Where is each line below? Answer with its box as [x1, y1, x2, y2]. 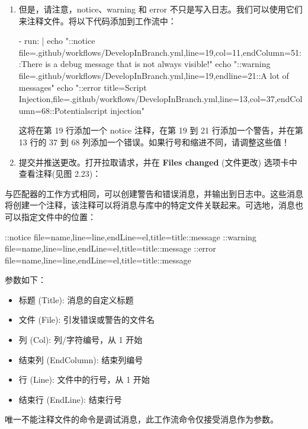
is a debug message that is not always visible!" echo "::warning [45, 58, 271, 70]
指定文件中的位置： [21, 210, 96, 223]
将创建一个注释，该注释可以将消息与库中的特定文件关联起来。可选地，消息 [5, 199, 295, 211]
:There [18, 58, 43, 70]
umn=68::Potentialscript [18, 104, 108, 116]
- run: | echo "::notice [18, 34, 95, 47]
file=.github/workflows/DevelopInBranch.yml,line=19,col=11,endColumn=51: [18, 46, 301, 58]
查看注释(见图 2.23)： [18, 167, 101, 180]
